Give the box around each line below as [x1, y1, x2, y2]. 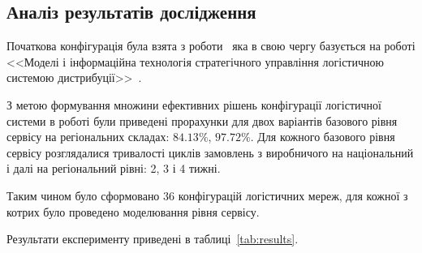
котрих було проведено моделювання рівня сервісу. [6, 203, 260, 220]
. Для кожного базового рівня [250, 128, 395, 145]
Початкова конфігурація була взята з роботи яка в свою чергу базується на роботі [6, 37, 416, 54]
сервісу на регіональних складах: [6, 128, 170, 145]
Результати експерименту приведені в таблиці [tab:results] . [6, 230, 299, 247]
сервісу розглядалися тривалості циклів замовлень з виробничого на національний [6, 144, 414, 161]
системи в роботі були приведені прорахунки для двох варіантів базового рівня [6, 112, 398, 129]
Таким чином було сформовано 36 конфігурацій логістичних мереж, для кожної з [6, 187, 408, 204]
